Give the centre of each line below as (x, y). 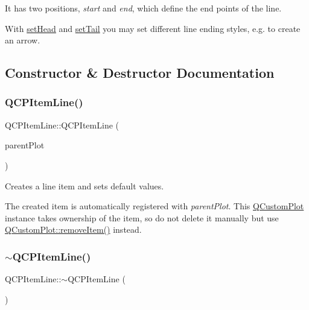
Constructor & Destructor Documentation (140, 73)
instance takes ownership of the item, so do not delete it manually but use (142, 217)
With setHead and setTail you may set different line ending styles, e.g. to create (153, 28)
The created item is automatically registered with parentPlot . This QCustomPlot (154, 206)
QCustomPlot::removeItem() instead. (73, 229)
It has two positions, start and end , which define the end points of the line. (143, 8)
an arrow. (23, 40)
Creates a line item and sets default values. (84, 185)
